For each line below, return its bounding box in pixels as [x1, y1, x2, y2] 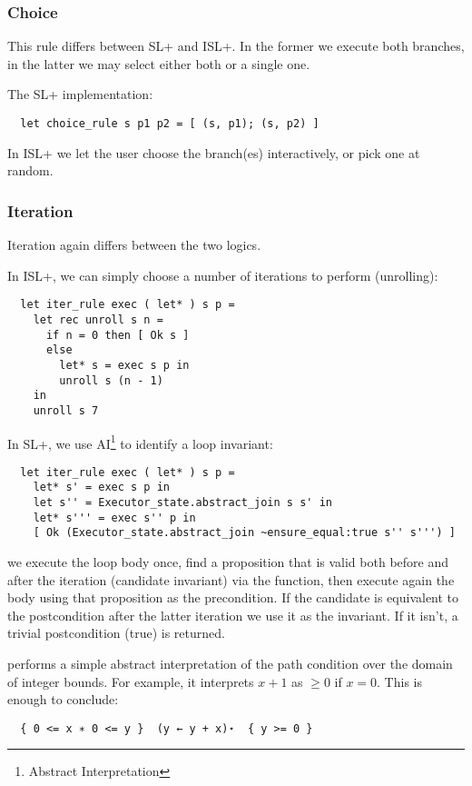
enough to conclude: [7, 690, 119, 709]
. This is [377, 672, 422, 691]
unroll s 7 [33, 403, 99, 417]
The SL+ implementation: [7, 85, 153, 104]
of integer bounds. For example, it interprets [7, 672, 254, 691]
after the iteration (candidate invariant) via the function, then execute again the [7, 570, 455, 589]
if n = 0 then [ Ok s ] [45, 328, 190, 342]
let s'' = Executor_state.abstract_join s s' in [33, 496, 332, 510]
